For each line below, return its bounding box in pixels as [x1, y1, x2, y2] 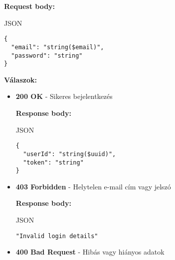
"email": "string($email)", [11, 43, 104, 51]
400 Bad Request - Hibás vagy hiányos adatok [15, 247, 165, 257]
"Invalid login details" [15, 232, 98, 240]
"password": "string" [11, 52, 83, 59]
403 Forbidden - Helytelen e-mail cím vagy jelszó [15, 181, 171, 191]
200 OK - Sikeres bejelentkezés [15, 91, 113, 101]
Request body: [4, 1, 55, 11]
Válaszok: [4, 74, 37, 85]
